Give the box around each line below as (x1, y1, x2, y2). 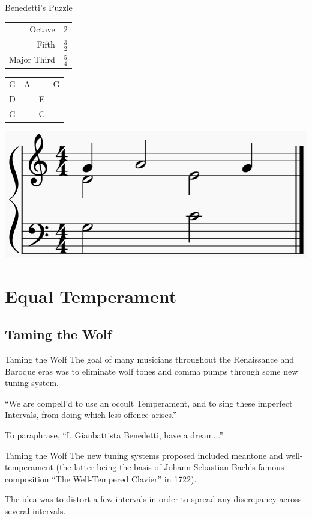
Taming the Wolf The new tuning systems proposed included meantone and (5, 449, 283, 461)
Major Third (9, 53, 55, 66)
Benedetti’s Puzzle (5, 1, 73, 13)
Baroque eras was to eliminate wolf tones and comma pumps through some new (5, 364, 298, 377)
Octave (29, 23, 55, 35)
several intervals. (5, 505, 66, 517)
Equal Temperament (5, 283, 177, 308)
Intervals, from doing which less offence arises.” (5, 408, 177, 421)
